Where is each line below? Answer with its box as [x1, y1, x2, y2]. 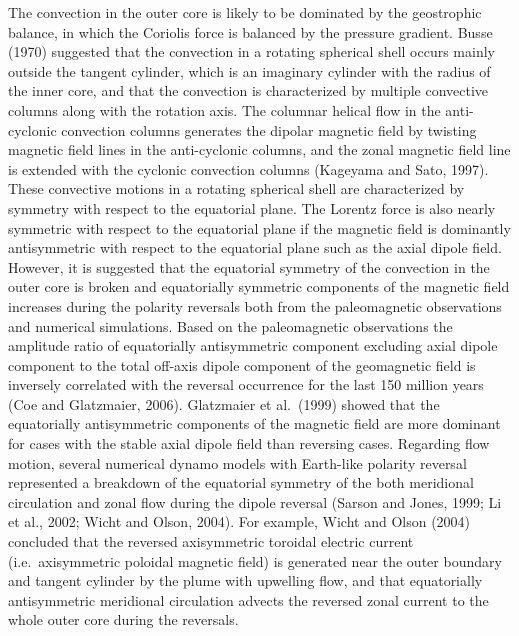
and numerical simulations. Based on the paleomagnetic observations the [8, 315, 453, 336]
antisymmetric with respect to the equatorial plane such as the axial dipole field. [8, 237, 502, 258]
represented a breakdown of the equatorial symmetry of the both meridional [8, 472, 474, 493]
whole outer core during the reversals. [8, 609, 239, 630]
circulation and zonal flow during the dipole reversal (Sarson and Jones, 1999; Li [8, 491, 502, 512]
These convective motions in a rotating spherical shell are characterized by [8, 178, 465, 199]
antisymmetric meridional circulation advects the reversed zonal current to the [8, 589, 489, 610]
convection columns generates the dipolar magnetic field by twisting [61, 119, 477, 140]
